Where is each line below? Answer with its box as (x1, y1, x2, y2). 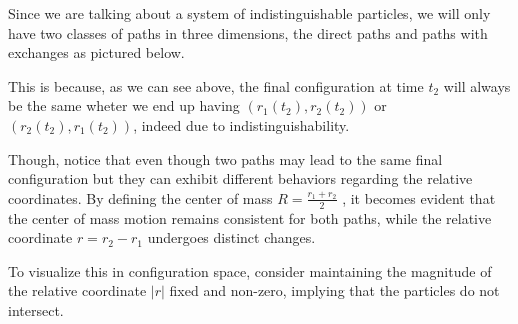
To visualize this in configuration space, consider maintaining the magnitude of (8, 260, 492, 281)
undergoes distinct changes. (147, 227, 316, 248)
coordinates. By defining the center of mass (8, 187, 273, 208)
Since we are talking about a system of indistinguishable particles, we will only (8, 3, 491, 23)
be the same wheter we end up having (8, 95, 240, 116)
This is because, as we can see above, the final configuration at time (8, 75, 424, 96)
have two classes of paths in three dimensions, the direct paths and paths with (8, 22, 488, 43)
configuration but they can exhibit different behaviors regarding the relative (8, 168, 473, 189)
